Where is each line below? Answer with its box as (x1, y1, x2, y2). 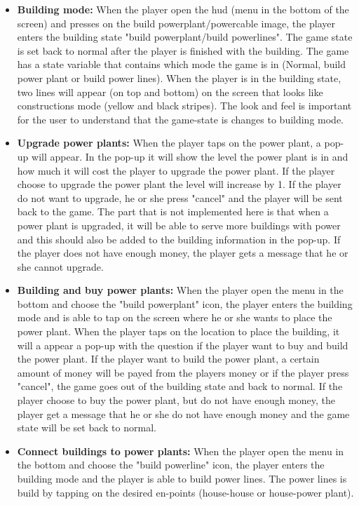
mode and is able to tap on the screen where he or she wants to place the (17, 310, 332, 325)
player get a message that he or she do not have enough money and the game (17, 406, 350, 421)
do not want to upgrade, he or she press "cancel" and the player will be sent (17, 190, 343, 205)
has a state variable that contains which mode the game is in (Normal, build (17, 57, 346, 72)
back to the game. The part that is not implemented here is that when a (17, 204, 329, 219)
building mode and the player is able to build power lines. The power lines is (17, 471, 347, 485)
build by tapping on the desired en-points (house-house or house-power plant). (17, 485, 354, 499)
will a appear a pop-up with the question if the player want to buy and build (17, 337, 348, 352)
